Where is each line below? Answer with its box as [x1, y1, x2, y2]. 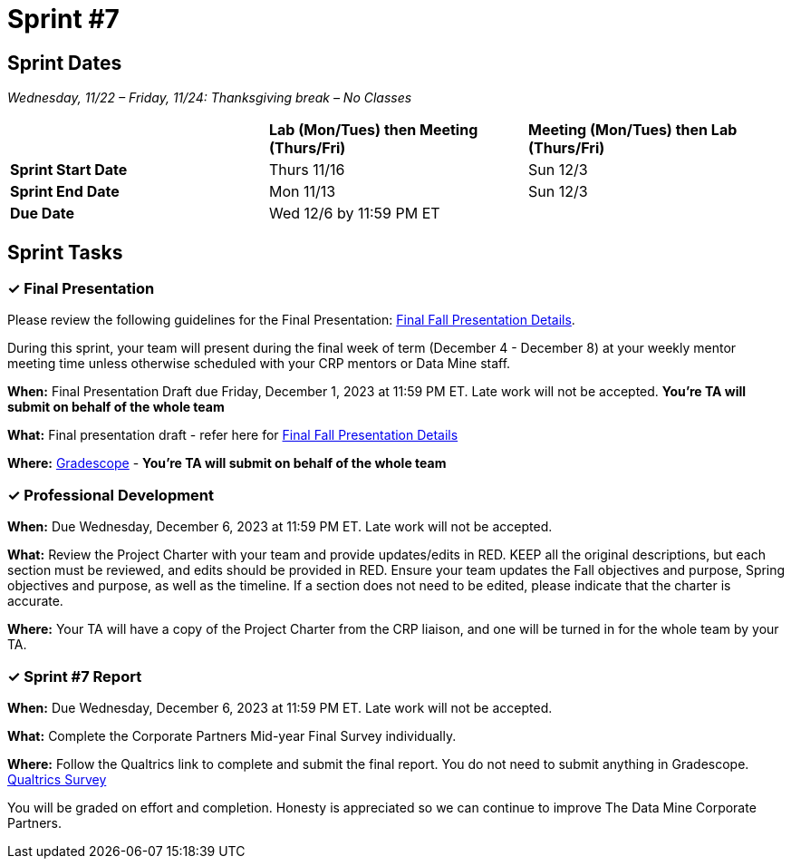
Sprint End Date [10, 182, 120, 201]
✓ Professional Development [7, 485, 215, 504]
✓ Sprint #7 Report [7, 667, 142, 686]
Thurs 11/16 [268, 161, 345, 180]
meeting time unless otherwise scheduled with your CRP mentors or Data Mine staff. [7, 355, 511, 372]
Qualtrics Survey [7, 771, 107, 787]
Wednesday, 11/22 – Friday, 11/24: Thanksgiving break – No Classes [7, 90, 412, 106]
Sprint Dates [7, 51, 122, 74]
